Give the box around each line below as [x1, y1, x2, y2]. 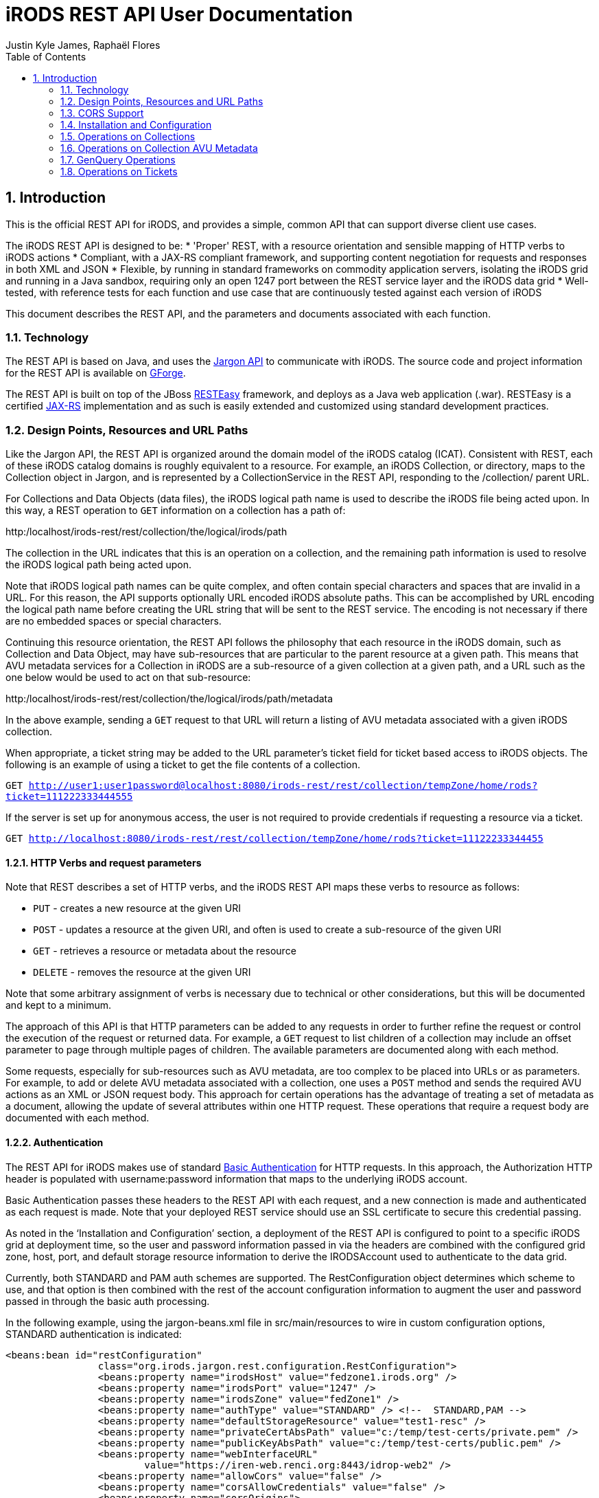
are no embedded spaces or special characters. [5, 615, 222, 627]
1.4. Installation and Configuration [60, 118, 212, 131]
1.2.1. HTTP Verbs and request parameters [5, 856, 202, 869]
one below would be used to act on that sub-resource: [5, 671, 251, 684]
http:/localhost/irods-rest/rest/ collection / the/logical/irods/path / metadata [5, 693, 333, 705]
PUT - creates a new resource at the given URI [33, 902, 241, 915]
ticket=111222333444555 [5, 791, 133, 803]
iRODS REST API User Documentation [5, 3, 353, 26]
